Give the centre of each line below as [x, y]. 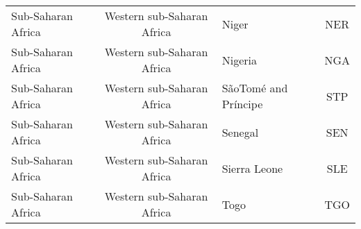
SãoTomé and [255, 88]
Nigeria [239, 60]
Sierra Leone [252, 168]
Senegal [240, 132]
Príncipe [242, 104]
